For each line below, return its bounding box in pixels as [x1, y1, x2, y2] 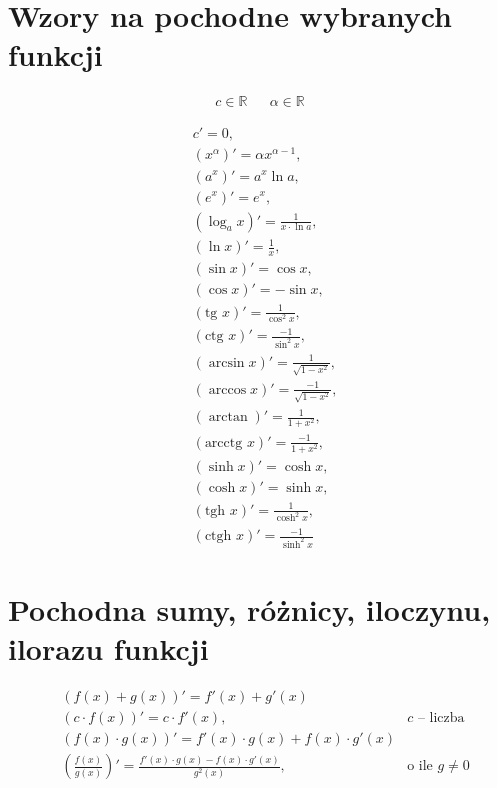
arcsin [208, 355, 245, 370]
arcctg [204, 435, 243, 450]
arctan [208, 410, 248, 425]
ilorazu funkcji [8, 628, 209, 669]
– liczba [417, 711, 465, 726]
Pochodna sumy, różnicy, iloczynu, [8, 589, 491, 630]
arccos [208, 382, 247, 397]
